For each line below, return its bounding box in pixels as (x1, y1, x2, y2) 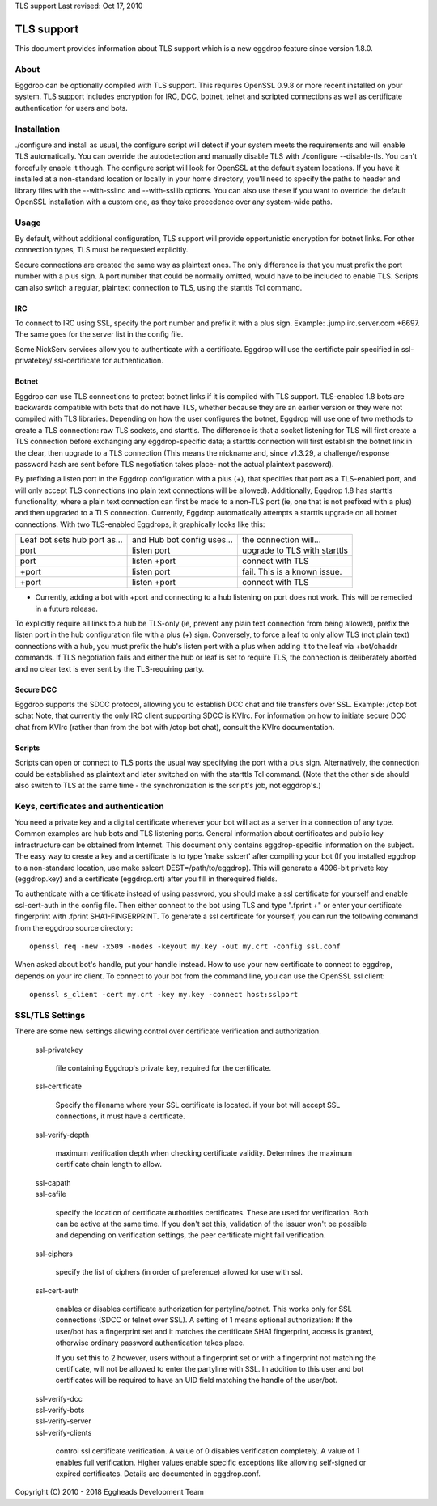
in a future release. (35, 604, 99, 613)
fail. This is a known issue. (241, 566, 342, 578)
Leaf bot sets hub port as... (19, 534, 123, 545)
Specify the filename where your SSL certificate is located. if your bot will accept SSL (55, 1100, 341, 1109)
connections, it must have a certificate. (55, 1111, 185, 1121)
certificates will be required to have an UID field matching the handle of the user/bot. (55, 1376, 338, 1385)
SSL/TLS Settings (15, 1009, 86, 1020)
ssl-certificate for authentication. (53, 356, 163, 366)
